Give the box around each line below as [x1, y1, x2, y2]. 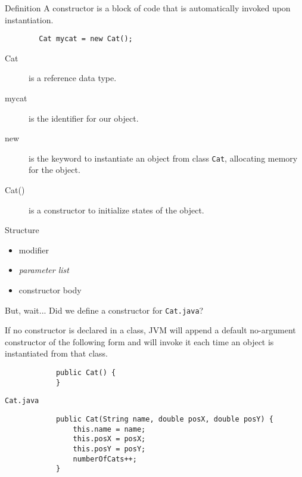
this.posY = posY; [73, 445, 146, 453]
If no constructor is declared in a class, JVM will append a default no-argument [5, 324, 296, 336]
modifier [18, 243, 49, 256]
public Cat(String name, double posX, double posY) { [55, 415, 274, 424]
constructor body [18, 284, 82, 296]
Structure [5, 224, 39, 236]
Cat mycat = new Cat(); [39, 35, 133, 44]
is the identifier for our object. [29, 111, 139, 124]
